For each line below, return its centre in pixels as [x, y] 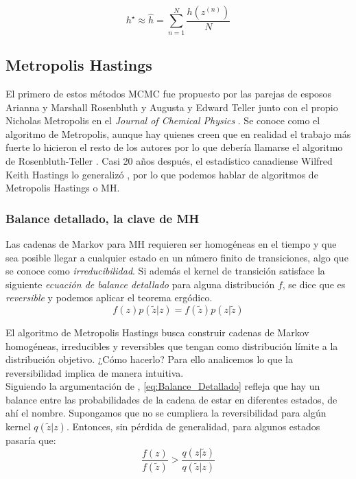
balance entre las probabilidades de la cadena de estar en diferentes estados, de [171, 399]
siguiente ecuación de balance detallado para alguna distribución [140, 284]
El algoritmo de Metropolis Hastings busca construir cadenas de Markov [157, 332]
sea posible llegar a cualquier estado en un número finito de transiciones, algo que [177, 257]
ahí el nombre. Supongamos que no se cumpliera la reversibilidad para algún [166, 413]
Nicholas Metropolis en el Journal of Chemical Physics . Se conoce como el [163, 120]
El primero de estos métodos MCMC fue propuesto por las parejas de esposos [169, 93]
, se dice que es [314, 284]
